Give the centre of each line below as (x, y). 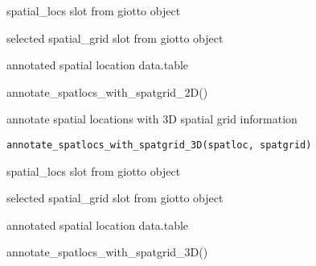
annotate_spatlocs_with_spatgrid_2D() (107, 91)
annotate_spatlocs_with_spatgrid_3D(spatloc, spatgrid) (159, 145)
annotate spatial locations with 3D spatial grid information (152, 119)
